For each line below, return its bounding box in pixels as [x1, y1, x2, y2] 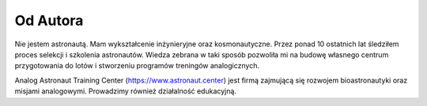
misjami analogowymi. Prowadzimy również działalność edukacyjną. [14, 86, 237, 96]
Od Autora [14, 12, 84, 29]
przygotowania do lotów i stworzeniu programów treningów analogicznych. [14, 61, 260, 71]
